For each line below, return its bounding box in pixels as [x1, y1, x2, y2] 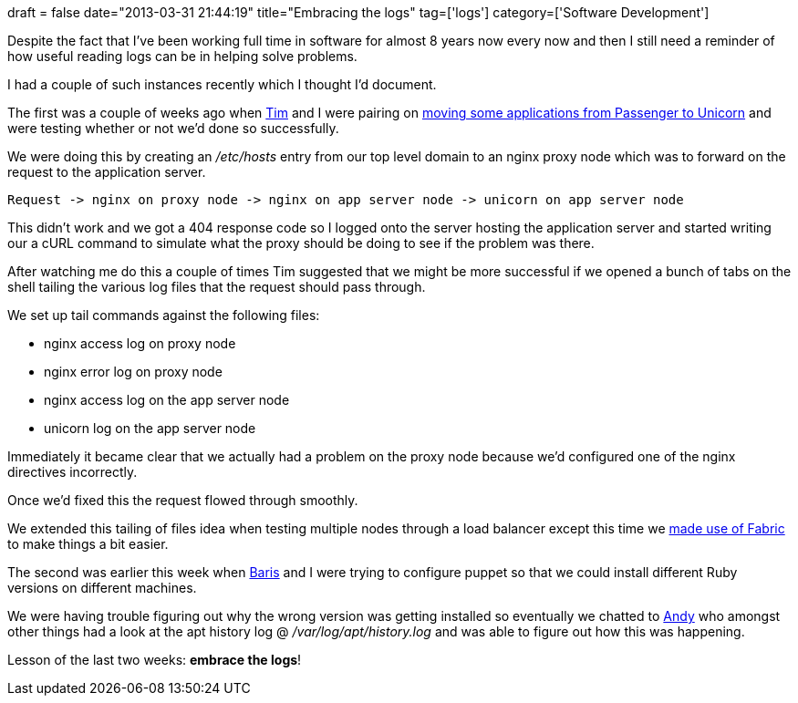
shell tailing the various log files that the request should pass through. [7, 279, 426, 295]
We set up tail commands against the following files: [7, 307, 320, 323]
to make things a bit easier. [7, 536, 169, 552]
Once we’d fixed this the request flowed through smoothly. [7, 492, 358, 508]
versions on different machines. [7, 580, 197, 595]
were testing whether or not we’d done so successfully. [7, 120, 339, 136]
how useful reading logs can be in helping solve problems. [7, 48, 358, 64]
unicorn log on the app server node [44, 420, 256, 436]
